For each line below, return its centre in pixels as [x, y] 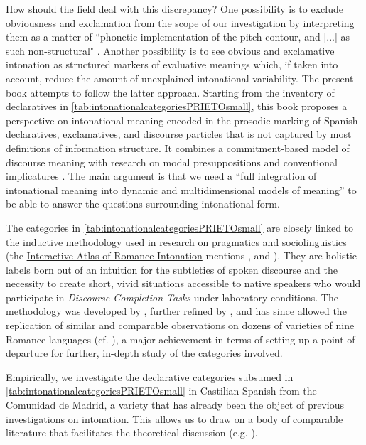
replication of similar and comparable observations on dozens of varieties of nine [180, 325]
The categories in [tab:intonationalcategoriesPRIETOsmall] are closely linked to [180, 227]
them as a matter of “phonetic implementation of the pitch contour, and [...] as [178, 37]
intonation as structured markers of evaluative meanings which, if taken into [172, 64]
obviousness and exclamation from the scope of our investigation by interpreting [180, 22]
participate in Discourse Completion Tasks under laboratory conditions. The [172, 297]
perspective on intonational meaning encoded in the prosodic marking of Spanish [182, 120]
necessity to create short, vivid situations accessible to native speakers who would [183, 283]
